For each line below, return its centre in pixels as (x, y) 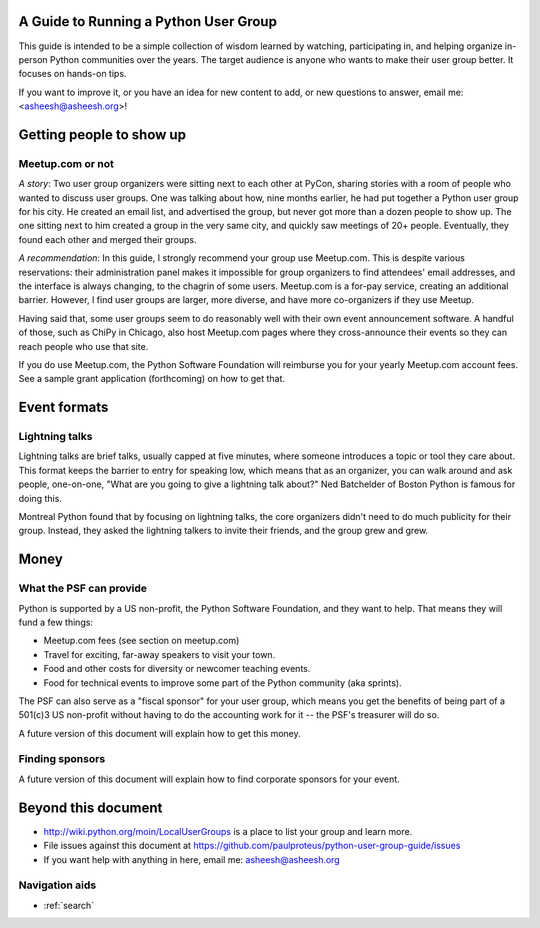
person (33, 59)
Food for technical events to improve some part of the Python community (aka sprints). (222, 682)
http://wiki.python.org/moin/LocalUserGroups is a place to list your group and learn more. (228, 831)
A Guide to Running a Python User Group (147, 21)
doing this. (40, 498)
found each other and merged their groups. (107, 239)
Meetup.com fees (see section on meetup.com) (141, 641)
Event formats (63, 407)
